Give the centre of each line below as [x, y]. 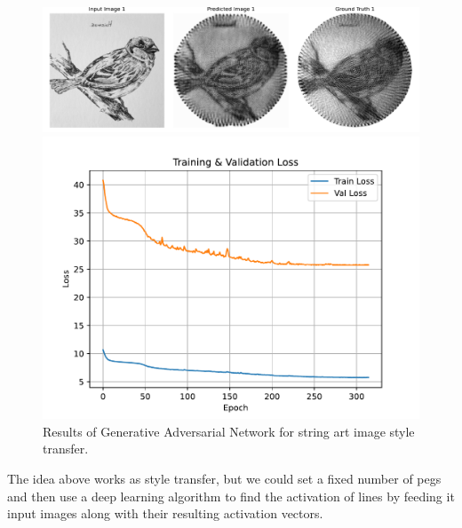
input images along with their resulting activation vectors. [165, 513]
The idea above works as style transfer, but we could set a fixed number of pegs [224, 478]
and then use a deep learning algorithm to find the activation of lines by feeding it [231, 496]
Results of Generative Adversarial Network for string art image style [229, 431]
